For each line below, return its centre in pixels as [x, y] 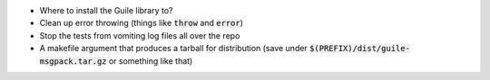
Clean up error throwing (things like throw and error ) [142, 23]
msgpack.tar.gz [73, 61]
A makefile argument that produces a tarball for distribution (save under [173, 49]
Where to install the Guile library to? [106, 10]
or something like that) [151, 61]
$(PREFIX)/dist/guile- [359, 49]
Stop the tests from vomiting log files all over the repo [140, 35]
